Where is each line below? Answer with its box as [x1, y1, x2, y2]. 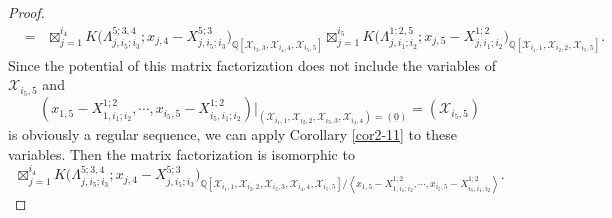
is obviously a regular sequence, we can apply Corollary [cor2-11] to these [8, 124, 457, 145]
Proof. [8, 2, 45, 22]
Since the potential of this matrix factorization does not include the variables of [8, 54, 497, 75]
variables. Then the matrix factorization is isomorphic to [8, 143, 355, 164]
